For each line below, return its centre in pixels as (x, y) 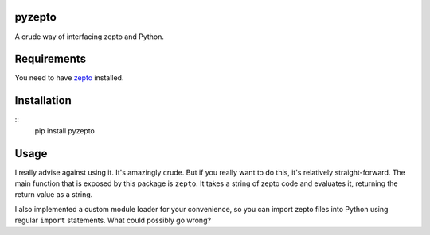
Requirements (51, 59)
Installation (43, 100)
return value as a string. (54, 195)
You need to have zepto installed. (69, 78)
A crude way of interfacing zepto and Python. (90, 37)
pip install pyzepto (65, 130)
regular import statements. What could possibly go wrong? (113, 220)
